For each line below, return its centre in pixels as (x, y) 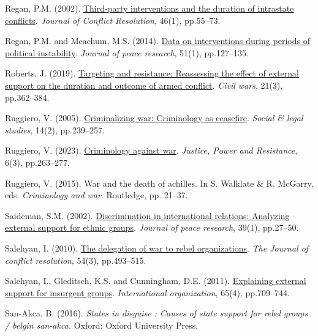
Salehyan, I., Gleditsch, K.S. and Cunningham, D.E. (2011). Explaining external (156, 281)
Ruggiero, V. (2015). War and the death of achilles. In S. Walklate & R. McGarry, (159, 183)
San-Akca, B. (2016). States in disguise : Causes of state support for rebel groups (157, 313)
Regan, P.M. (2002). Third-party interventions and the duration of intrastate (150, 8)
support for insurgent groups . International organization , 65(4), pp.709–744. (147, 292)
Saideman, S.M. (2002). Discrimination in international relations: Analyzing (147, 215)
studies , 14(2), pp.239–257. (55, 129)
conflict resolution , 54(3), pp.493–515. (76, 260)
